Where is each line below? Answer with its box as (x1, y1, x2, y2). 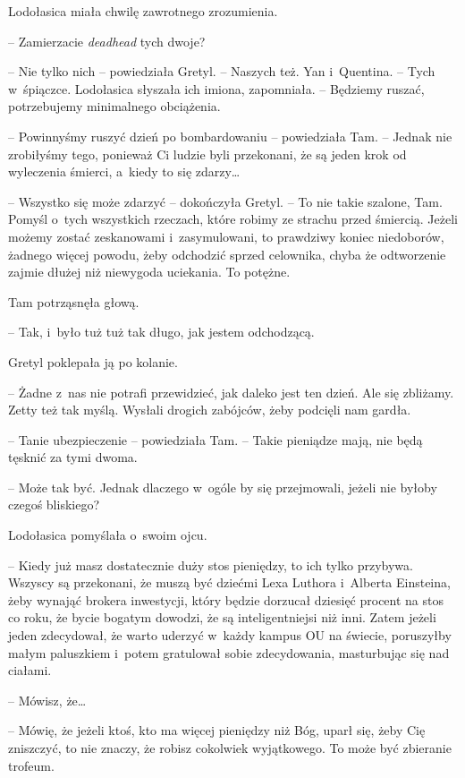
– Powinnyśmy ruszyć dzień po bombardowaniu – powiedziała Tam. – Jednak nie (8, 126, 452, 145)
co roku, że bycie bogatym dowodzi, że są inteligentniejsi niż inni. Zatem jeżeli (8, 608, 436, 627)
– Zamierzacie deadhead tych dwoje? (8, 31, 206, 50)
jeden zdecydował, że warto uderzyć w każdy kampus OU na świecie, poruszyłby (8, 626, 452, 645)
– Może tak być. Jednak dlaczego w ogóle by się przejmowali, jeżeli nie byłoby (8, 477, 437, 496)
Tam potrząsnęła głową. (8, 292, 139, 311)
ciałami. (8, 661, 52, 680)
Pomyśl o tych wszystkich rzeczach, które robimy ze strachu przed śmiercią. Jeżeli (8, 209, 458, 228)
